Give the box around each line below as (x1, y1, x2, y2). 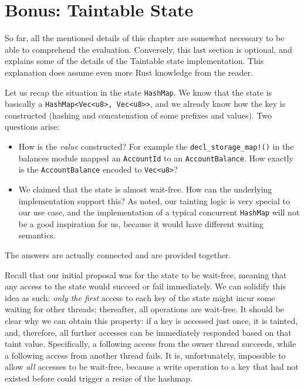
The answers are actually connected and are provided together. (5, 249, 231, 261)
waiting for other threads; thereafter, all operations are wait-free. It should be (5, 303, 284, 315)
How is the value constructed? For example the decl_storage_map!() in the (18, 140, 294, 152)
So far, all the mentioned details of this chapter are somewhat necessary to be (5, 32, 285, 44)
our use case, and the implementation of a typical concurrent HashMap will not (18, 206, 300, 218)
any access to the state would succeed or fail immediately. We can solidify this (5, 280, 286, 292)
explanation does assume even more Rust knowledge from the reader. (5, 66, 253, 78)
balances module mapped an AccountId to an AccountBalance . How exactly (18, 151, 293, 164)
